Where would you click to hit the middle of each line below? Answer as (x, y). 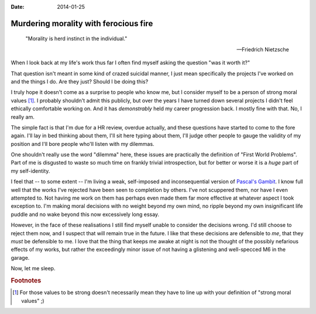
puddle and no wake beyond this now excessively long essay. (85, 214)
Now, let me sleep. (33, 268)
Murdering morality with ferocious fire (82, 23)
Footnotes (26, 280)
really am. (23, 117)
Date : (18, 7)
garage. (20, 257)
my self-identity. (30, 171)
